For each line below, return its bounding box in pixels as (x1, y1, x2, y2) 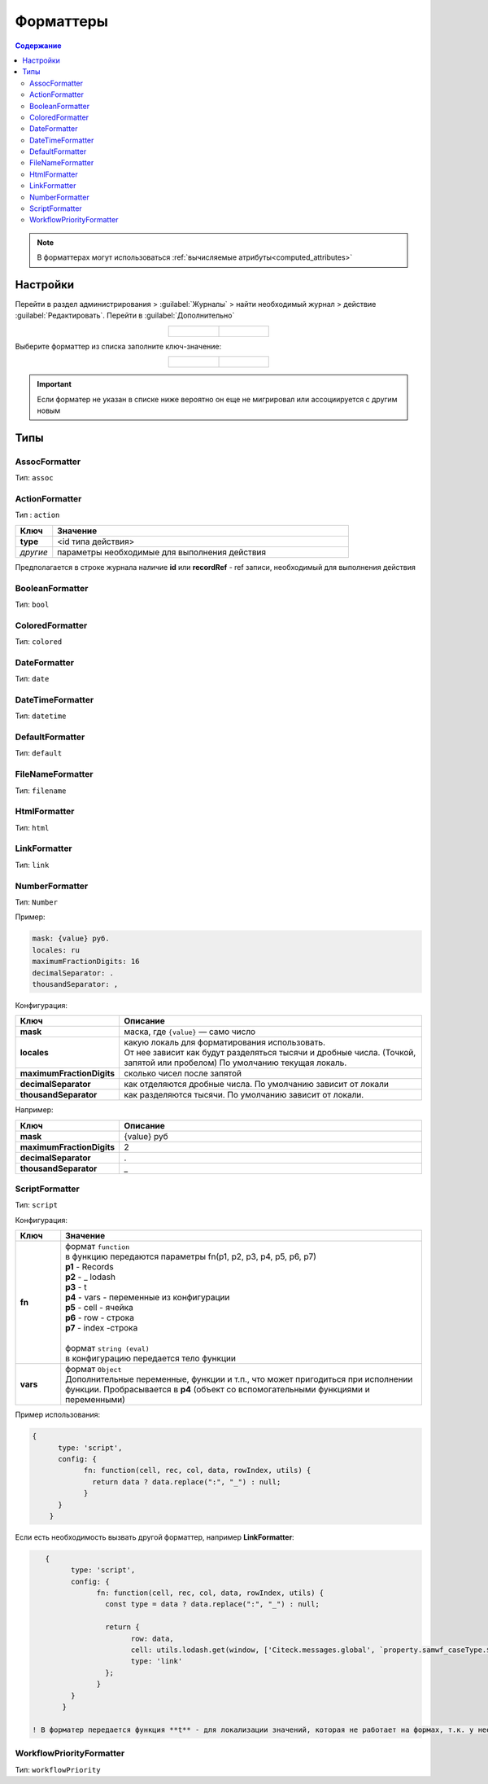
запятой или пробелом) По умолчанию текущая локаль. (123, 1057, 347, 1068)
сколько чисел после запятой (123, 1067, 242, 1079)
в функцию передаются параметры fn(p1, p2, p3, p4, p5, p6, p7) (65, 1251, 317, 1262)
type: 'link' (130, 1657, 183, 1666)
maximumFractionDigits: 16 (32, 957, 140, 967)
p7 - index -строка (65, 1322, 138, 1334)
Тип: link (15, 860, 50, 870)
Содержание (15, 41, 62, 50)
